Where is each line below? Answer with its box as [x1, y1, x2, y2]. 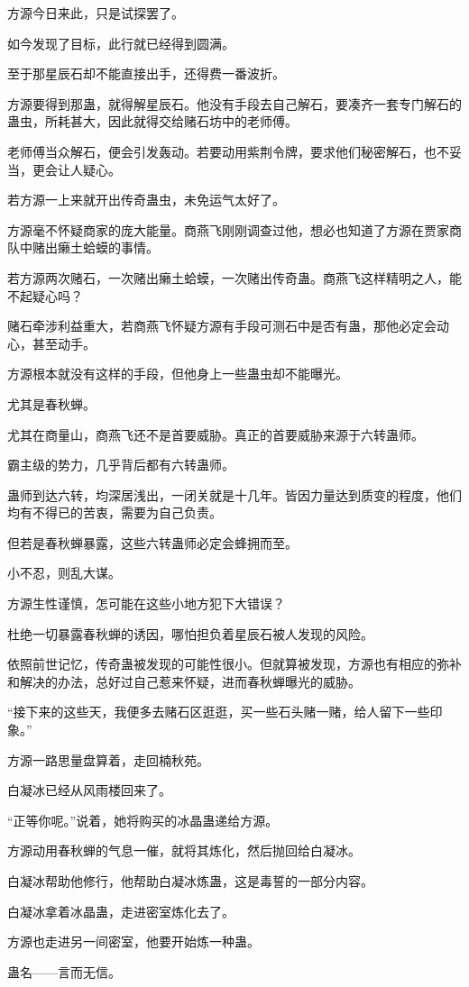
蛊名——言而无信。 [7, 962, 121, 981]
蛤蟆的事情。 [82, 238, 159, 257]
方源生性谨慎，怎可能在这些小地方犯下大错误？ [7, 594, 285, 613]
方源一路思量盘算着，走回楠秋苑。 [7, 750, 209, 769]
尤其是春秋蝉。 [7, 394, 96, 413]
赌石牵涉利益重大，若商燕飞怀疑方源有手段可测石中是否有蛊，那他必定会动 [7, 316, 449, 335]
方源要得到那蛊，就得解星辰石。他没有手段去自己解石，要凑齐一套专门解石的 [7, 94, 462, 113]
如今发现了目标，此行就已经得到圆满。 [7, 33, 234, 52]
